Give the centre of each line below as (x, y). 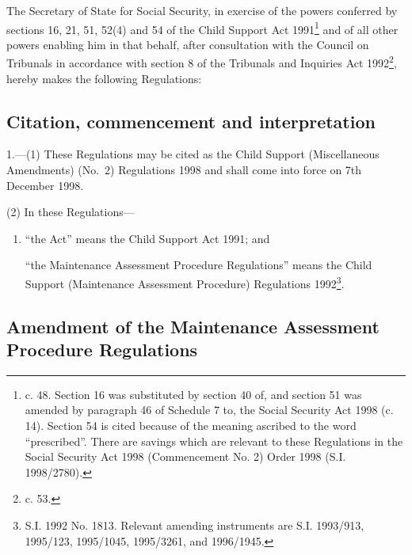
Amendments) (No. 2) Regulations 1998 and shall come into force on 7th (184, 170)
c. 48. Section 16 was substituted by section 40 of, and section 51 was (193, 394)
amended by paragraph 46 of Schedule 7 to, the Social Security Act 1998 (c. (209, 410)
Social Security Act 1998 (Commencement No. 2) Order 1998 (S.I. (185, 456)
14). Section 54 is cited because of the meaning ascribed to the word (191, 426)
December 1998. (45, 185)
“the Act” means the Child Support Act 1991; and (147, 238)
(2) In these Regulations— (71, 212)
